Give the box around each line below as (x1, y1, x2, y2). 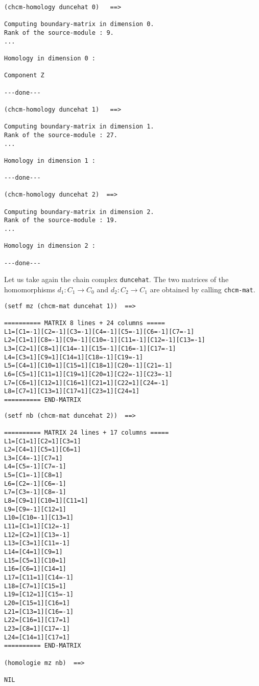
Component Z (4, 72, 44, 79)
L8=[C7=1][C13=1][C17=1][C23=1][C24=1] (4, 388, 139, 395)
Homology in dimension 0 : (4, 54, 96, 62)
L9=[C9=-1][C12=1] (4, 505, 66, 513)
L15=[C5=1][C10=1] (4, 556, 66, 564)
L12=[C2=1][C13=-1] (4, 531, 70, 539)
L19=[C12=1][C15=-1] (4, 591, 74, 598)
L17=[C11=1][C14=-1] (4, 574, 74, 581)
